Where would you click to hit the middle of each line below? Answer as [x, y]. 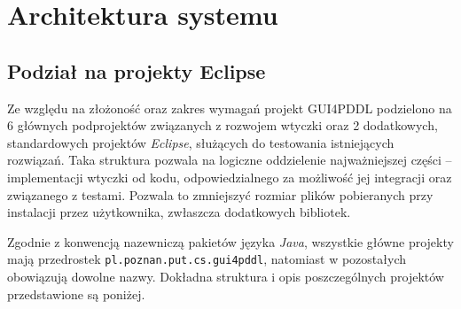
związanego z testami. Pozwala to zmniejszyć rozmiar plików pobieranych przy [220, 194]
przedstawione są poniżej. [76, 294]
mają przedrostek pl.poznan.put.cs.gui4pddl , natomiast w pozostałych [207, 259]
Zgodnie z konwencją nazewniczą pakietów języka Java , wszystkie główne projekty [230, 241]
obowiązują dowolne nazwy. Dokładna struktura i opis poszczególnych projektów [226, 276]
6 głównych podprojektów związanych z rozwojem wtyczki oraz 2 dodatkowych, [223, 125]
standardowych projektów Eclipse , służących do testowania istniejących [201, 142]
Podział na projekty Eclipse [137, 70]
